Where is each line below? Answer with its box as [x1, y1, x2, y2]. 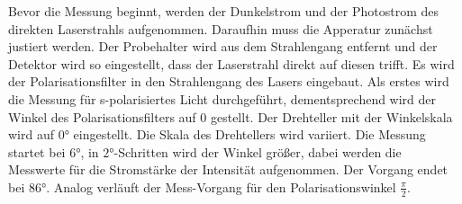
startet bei [8, 142, 66, 161]
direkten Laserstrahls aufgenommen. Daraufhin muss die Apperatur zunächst [8, 19, 433, 38]
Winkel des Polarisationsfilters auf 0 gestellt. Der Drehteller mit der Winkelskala [8, 107, 453, 126]
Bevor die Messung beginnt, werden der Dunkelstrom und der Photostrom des [8, 2, 439, 20]
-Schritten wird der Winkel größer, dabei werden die [113, 142, 402, 161]
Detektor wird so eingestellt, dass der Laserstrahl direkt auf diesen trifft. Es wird [8, 54, 455, 73]
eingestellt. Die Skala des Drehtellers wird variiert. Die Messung [73, 125, 426, 144]
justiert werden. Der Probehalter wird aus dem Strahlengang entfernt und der [8, 37, 438, 56]
